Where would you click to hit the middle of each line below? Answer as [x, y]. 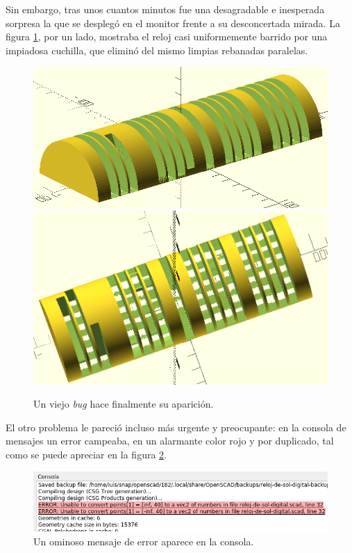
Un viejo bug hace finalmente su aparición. [124, 404]
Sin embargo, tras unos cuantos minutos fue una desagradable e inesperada [165, 9]
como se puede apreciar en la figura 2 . [86, 455]
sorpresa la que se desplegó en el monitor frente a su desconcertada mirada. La [173, 23]
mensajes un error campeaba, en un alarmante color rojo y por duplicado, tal [170, 441]
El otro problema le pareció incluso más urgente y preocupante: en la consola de [176, 427]
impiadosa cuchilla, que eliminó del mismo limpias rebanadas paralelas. [157, 50]
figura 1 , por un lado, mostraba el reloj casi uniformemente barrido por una [167, 37]
